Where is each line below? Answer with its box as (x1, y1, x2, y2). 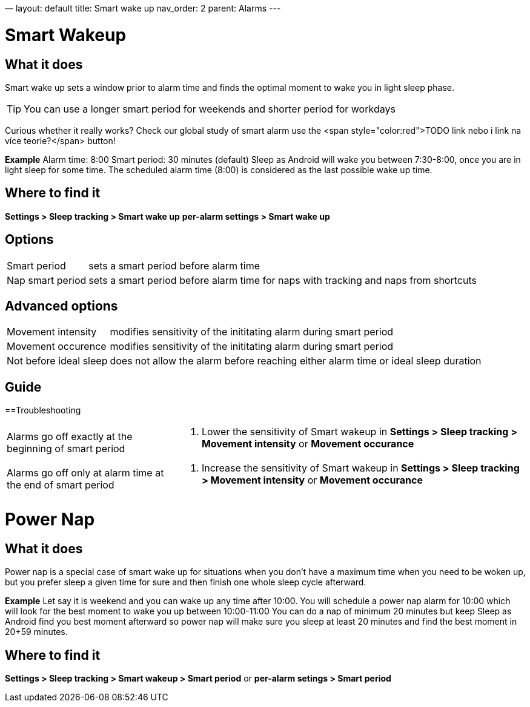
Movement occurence (7, 340, 107, 353)
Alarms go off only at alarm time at (7, 467, 164, 479)
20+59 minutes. (5, 626, 68, 637)
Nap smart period (7, 274, 87, 286)
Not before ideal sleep (7, 355, 108, 367)
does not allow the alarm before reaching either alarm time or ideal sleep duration (110, 355, 482, 367)
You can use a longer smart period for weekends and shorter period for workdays (24, 102, 396, 115)
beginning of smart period (7, 442, 125, 455)
